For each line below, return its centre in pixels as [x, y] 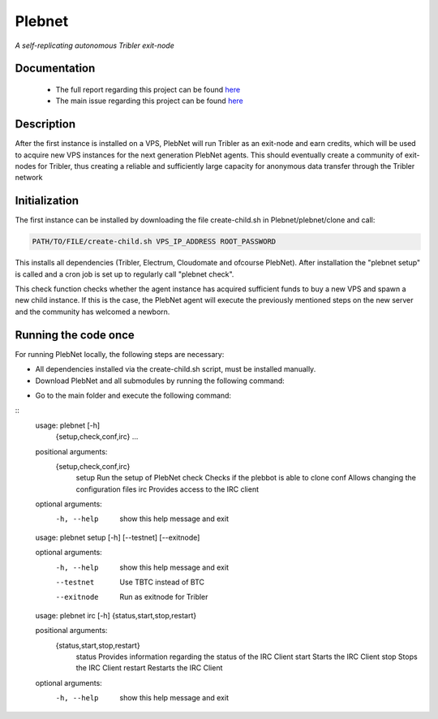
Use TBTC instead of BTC [162, 582]
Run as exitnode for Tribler [164, 597]
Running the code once [75, 335]
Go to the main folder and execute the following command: [133, 395]
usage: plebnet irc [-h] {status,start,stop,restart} [116, 615]
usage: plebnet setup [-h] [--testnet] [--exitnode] [118, 537]
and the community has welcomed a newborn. [92, 312]
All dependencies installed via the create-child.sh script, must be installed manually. [176, 369]
